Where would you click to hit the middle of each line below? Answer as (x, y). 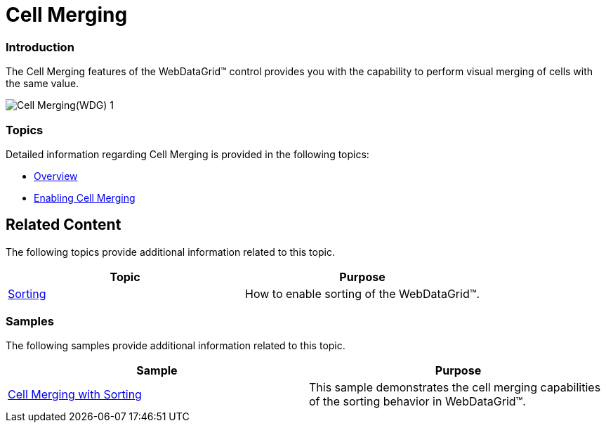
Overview (56, 176)
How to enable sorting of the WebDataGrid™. (363, 293)
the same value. (42, 84)
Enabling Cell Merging (85, 197)
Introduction (40, 47)
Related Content (64, 225)
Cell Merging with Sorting (75, 395)
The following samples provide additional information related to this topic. (176, 346)
